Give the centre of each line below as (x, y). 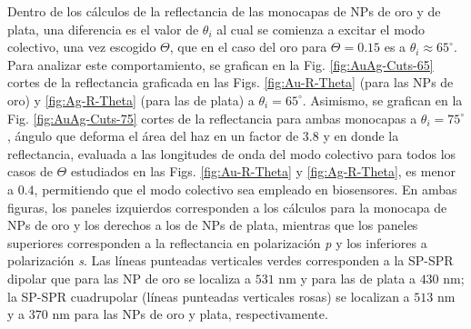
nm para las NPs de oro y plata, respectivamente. (190, 314)
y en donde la (361, 136)
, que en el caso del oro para (248, 47)
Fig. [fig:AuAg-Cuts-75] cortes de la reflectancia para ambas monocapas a (212, 118)
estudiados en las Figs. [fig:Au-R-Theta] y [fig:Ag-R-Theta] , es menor (263, 171)
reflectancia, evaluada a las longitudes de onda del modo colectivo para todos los (232, 153)
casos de (30, 171)
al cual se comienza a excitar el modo (321, 29)
